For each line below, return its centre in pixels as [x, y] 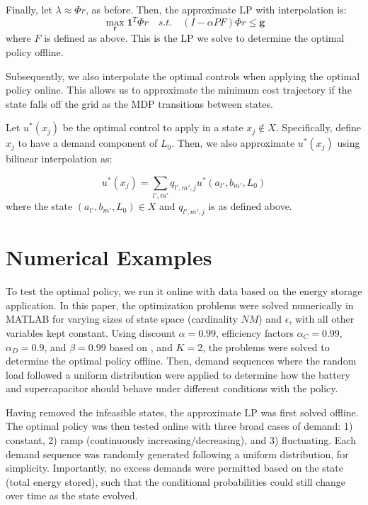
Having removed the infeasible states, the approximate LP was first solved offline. [182, 412]
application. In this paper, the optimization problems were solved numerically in [180, 305]
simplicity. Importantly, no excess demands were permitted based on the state [174, 468]
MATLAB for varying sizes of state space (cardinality [122, 319]
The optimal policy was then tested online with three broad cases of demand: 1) [179, 426]
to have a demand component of [88, 143]
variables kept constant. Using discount [91, 332]
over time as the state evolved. [72, 495]
